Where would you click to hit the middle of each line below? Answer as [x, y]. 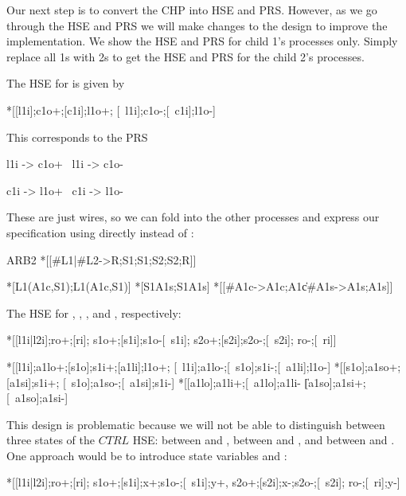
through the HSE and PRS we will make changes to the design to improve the [197, 25]
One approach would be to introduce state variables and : [147, 455]
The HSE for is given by [66, 83]
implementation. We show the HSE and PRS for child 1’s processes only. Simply [202, 41]
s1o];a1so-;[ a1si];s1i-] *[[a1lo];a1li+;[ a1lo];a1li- [186, 382]
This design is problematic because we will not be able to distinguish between [196, 424]
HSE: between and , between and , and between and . [264, 440]
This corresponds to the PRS [77, 137]
